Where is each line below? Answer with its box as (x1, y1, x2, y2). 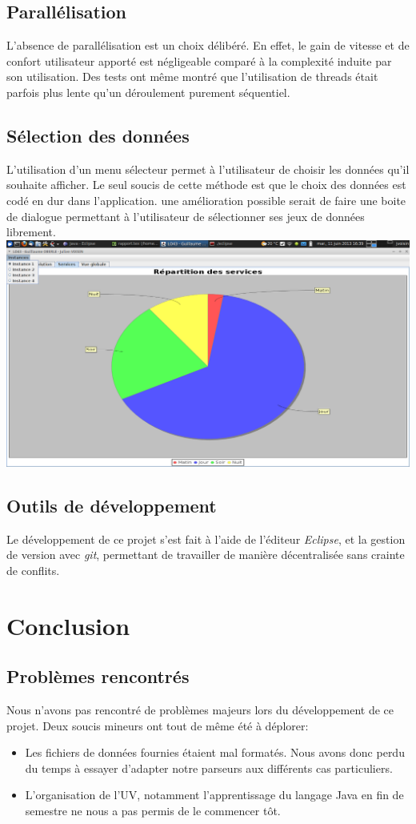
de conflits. (6, 561, 60, 578)
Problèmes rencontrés (6, 664, 190, 689)
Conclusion (6, 609, 130, 641)
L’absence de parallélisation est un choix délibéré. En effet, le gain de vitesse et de (6, 37, 410, 54)
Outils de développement (6, 492, 217, 517)
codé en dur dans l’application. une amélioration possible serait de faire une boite (6, 191, 406, 208)
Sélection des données (6, 123, 190, 147)
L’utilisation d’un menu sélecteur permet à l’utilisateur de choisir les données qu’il (6, 160, 410, 177)
